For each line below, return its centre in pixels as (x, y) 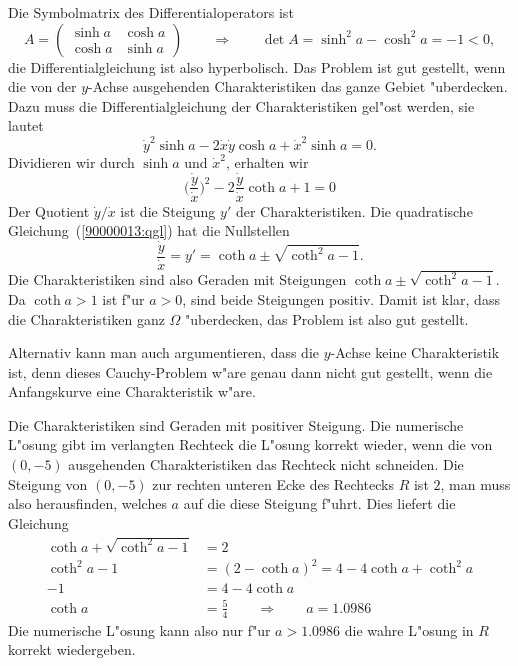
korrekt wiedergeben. (72, 649)
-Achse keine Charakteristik (415, 352)
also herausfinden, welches (87, 503)
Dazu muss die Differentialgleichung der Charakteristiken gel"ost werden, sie (241, 105)
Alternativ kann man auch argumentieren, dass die (164, 352)
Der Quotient (49, 210)
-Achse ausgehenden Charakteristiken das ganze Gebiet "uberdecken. (298, 86)
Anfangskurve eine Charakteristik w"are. (132, 391)
